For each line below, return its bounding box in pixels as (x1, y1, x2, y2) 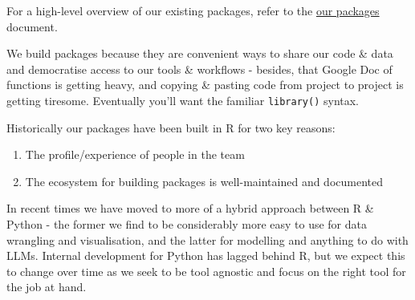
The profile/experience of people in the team (25, 146, 245, 163)
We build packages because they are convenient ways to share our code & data (6, 45, 393, 62)
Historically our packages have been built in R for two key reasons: (6, 119, 336, 136)
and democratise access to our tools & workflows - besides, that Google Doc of (6, 60, 393, 77)
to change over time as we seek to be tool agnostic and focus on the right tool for (6, 262, 406, 279)
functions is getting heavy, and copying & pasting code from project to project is (6, 76, 404, 93)
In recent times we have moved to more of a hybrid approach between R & (6, 200, 374, 217)
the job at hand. (6, 278, 87, 295)
